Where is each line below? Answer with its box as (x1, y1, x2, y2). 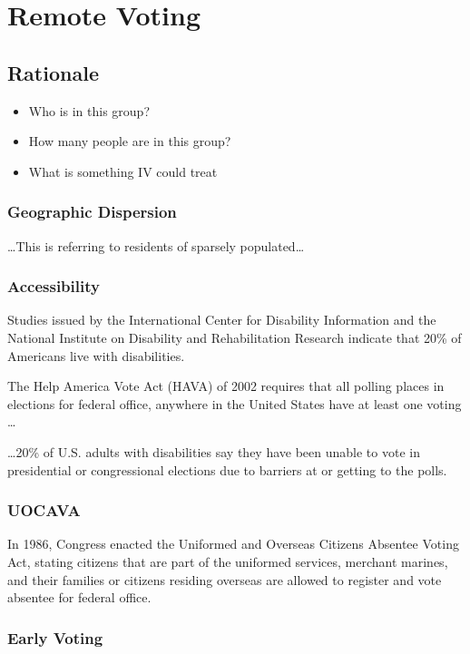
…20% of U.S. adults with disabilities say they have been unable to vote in (7, 442, 420, 461)
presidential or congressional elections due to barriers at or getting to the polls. (7, 460, 447, 479)
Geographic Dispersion (7, 200, 177, 223)
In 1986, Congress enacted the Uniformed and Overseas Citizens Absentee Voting (7, 534, 459, 553)
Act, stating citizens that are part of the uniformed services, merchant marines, (7, 552, 448, 571)
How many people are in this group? (28, 132, 231, 151)
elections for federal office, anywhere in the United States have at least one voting (7, 394, 462, 413)
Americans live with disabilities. (7, 346, 185, 365)
